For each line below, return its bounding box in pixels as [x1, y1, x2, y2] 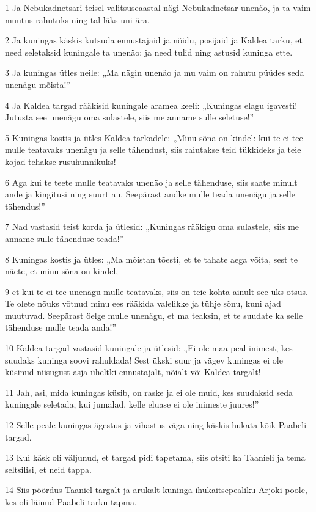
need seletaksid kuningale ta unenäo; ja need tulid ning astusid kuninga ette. [5, 45, 293, 58]
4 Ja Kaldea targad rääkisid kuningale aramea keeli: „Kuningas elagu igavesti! [5, 98, 298, 111]
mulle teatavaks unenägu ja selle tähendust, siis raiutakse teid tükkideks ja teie [5, 143, 301, 156]
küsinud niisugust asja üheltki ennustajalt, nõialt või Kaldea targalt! [5, 365, 261, 378]
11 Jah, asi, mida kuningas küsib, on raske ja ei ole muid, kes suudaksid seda [5, 386, 293, 398]
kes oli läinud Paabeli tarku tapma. [5, 496, 137, 508]
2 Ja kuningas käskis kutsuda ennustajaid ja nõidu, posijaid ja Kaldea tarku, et [5, 34, 303, 46]
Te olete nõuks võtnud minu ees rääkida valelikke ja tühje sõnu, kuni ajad [5, 297, 281, 310]
